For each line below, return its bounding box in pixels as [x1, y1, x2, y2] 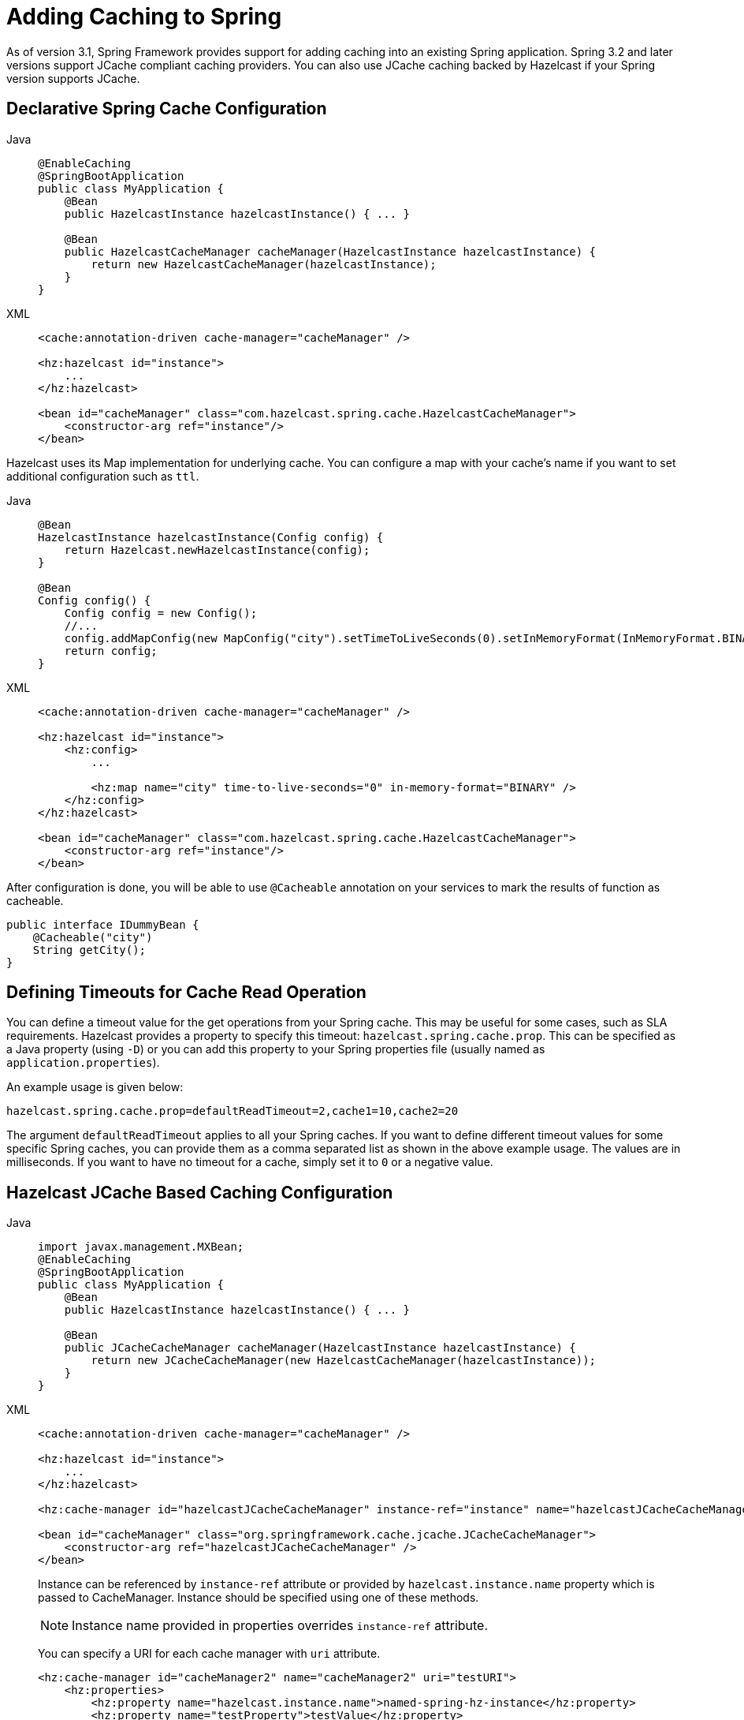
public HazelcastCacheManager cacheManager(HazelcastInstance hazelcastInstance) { [64, 245, 597, 258]
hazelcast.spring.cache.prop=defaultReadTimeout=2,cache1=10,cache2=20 [6, 1105, 459, 1118]
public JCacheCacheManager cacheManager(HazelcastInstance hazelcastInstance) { [64, 1341, 576, 1355]
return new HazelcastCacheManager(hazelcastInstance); [91, 257, 437, 271]
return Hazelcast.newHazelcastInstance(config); [64, 543, 370, 556]
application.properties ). [6, 1056, 160, 1070]
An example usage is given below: [6, 1080, 184, 1094]
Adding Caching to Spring [6, 3, 282, 30]
